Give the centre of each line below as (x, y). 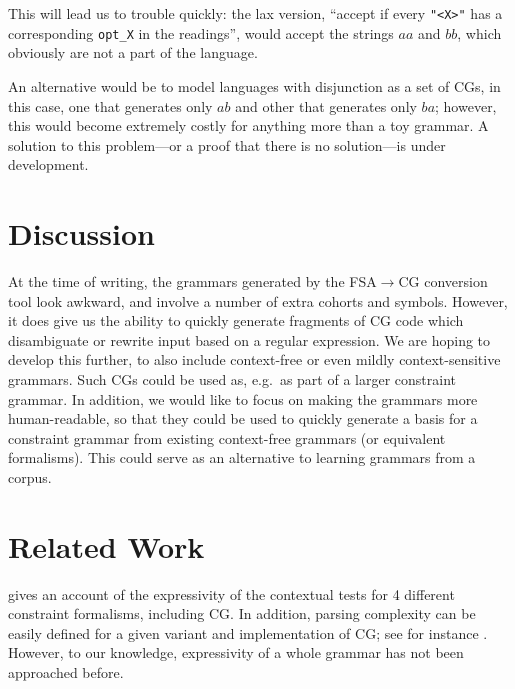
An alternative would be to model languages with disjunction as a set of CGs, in (254, 85)
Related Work (106, 545)
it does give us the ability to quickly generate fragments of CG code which (236, 320)
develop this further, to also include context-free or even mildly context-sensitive (254, 359)
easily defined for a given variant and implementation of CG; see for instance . (248, 632)
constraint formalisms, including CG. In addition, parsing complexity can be (242, 613)
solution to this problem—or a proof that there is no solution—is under (227, 144)
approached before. (66, 672)
